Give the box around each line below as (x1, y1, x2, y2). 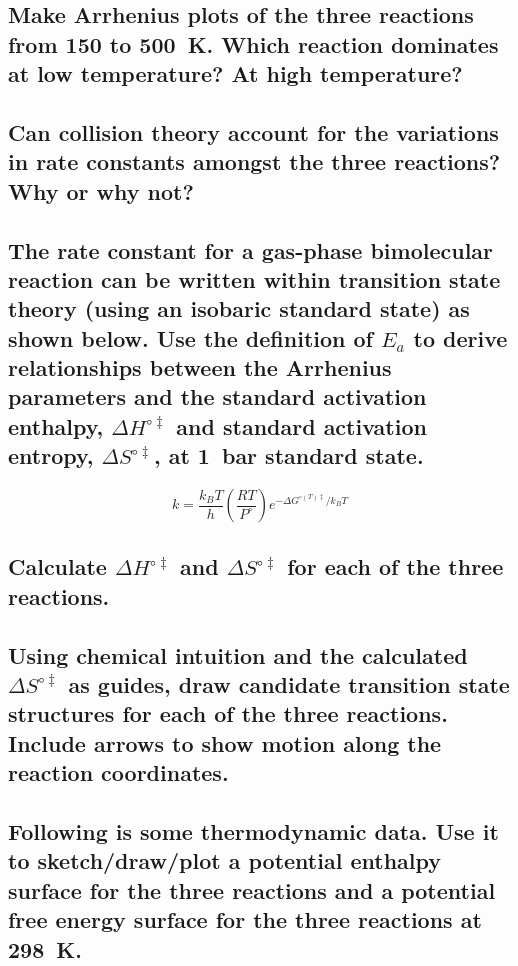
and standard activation (176, 410, 427, 441)
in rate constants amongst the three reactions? (8, 146, 501, 177)
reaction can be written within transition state (8, 263, 501, 294)
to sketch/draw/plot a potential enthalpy (8, 845, 441, 876)
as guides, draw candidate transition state (68, 669, 510, 700)
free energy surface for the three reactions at (8, 904, 482, 935)
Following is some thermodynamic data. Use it (8, 815, 499, 846)
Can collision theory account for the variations (8, 116, 499, 147)
